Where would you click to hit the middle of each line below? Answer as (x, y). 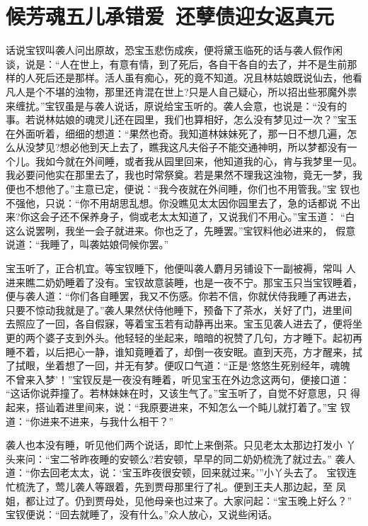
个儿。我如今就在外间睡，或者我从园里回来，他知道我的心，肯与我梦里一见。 (184, 161)
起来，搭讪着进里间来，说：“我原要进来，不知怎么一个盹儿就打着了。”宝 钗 (178, 407)
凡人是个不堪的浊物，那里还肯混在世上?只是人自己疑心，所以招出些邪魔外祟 (182, 91)
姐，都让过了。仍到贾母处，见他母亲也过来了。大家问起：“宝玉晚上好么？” (179, 500)
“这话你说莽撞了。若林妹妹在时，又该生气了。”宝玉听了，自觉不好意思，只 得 (183, 393)
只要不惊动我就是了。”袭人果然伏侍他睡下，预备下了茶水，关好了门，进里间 (179, 309)
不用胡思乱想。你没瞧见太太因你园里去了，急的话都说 (213, 202)
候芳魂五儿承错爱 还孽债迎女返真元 (170, 16)
